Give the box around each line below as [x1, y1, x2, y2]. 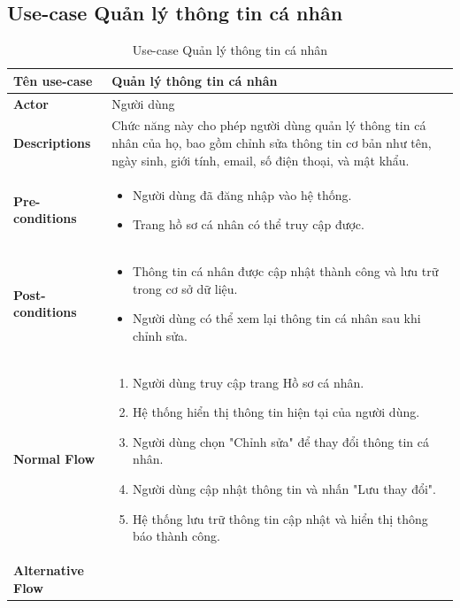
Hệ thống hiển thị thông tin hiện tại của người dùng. [133, 403, 420, 421]
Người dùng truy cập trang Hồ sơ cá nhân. [133, 373, 364, 391]
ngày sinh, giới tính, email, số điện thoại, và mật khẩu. [111, 150, 410, 169]
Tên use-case [13, 71, 93, 89]
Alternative [13, 560, 84, 579]
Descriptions [13, 134, 91, 152]
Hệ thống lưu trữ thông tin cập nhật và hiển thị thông [133, 509, 428, 527]
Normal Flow [13, 450, 96, 468]
